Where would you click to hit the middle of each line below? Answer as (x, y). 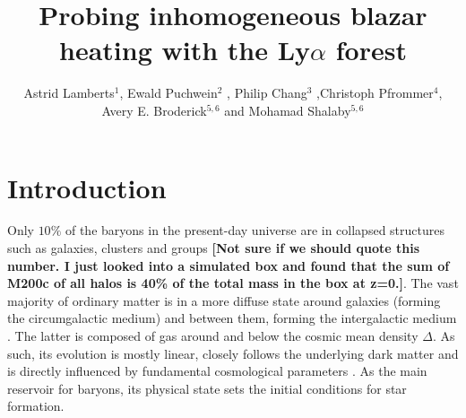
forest (371, 50)
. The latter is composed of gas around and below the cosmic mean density (213, 335)
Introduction (87, 187)
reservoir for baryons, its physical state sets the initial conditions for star (207, 388)
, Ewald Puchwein (168, 93)
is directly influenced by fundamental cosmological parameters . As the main (217, 371)
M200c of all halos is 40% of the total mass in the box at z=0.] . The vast (233, 283)
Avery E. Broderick (154, 110)
